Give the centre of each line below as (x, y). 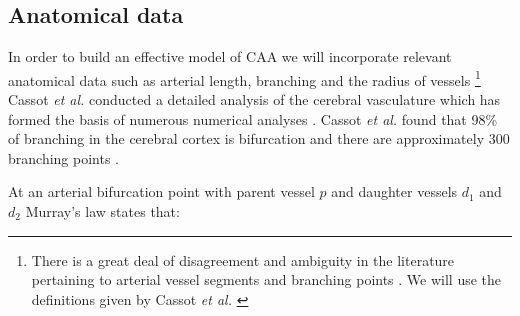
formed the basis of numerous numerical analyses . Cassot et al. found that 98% (253, 118)
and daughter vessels (394, 191)
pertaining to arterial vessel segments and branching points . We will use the (266, 279)
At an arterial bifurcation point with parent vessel (161, 191)
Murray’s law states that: (102, 211)
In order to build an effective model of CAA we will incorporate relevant (230, 56)
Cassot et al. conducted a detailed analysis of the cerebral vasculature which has (254, 99)
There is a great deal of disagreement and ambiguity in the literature (243, 259)
